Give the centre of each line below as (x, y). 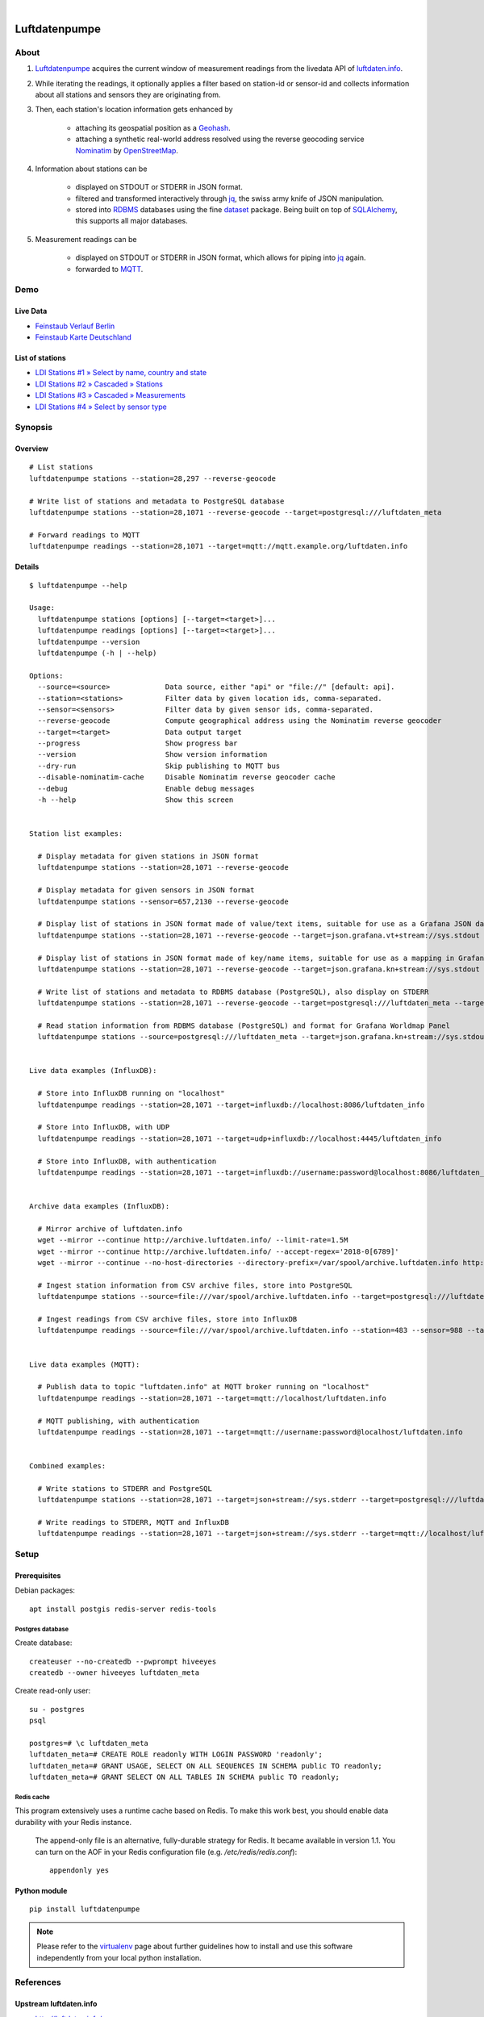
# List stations (61, 467)
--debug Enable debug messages (146, 788)
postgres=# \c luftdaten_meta (89, 1743)
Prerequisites (38, 1575)
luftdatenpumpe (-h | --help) (97, 653)
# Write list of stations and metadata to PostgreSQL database (157, 501)
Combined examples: (68, 1466)
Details (27, 567)
